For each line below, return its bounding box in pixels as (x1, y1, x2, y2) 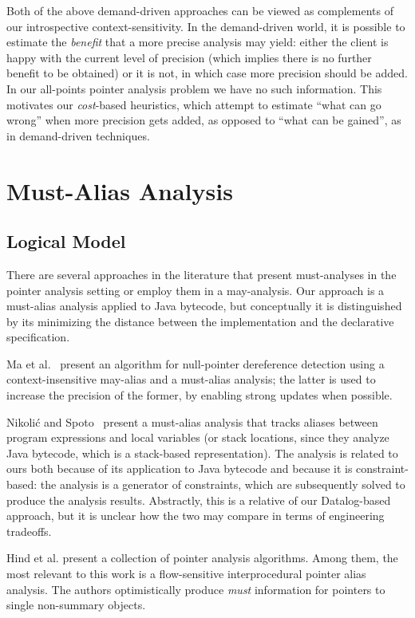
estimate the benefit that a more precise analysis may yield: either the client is (6, 33, 389, 50)
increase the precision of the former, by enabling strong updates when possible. (6, 387, 393, 403)
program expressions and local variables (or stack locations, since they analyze (6, 429, 389, 446)
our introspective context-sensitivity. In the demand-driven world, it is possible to (6, 18, 405, 34)
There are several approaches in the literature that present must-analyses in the (6, 266, 397, 282)
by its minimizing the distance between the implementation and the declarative (6, 313, 394, 329)
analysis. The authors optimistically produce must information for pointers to (6, 581, 385, 597)
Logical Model (6, 229, 126, 254)
